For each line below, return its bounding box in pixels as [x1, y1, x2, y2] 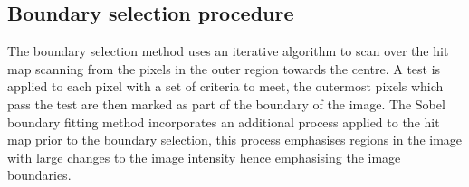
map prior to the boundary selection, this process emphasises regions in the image [7, 130, 463, 149]
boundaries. [7, 165, 72, 184]
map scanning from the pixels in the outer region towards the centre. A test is [7, 59, 441, 78]
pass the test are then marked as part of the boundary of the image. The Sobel [7, 94, 445, 113]
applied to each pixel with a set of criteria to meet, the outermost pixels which [7, 77, 444, 96]
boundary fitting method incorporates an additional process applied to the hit [7, 112, 440, 131]
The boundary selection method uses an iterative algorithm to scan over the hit [7, 42, 449, 61]
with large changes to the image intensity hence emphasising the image [7, 147, 401, 166]
